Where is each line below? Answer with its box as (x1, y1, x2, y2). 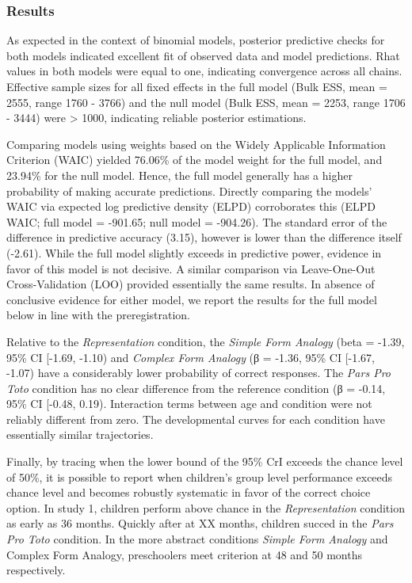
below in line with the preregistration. (6, 307, 190, 323)
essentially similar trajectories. (6, 426, 154, 443)
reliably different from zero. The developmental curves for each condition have (6, 410, 385, 427)
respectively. (6, 562, 66, 578)
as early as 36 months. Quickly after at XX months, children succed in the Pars (6, 515, 394, 532)
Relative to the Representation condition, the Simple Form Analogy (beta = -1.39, (6, 333, 405, 349)
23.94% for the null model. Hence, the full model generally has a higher (6, 166, 353, 183)
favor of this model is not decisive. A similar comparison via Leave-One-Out (6, 260, 376, 276)
